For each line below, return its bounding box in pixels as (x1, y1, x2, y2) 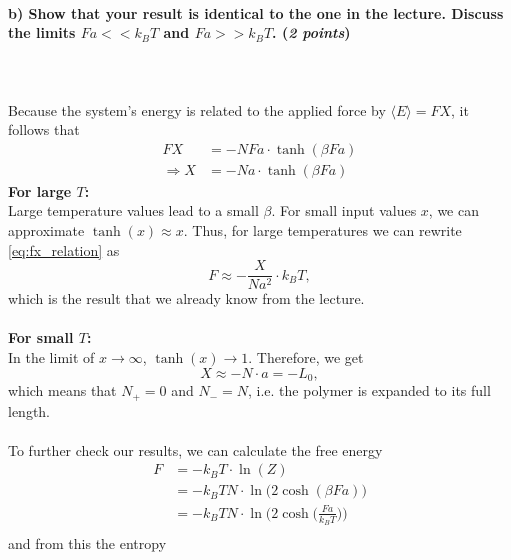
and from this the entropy (8, 533, 167, 554)
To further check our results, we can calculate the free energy (8, 439, 383, 460)
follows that (8, 119, 80, 140)
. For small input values (271, 200, 417, 221)
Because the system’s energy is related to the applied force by (8, 99, 386, 120)
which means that (8, 380, 117, 401)
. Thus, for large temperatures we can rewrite (183, 220, 462, 241)
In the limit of (8, 347, 95, 368)
